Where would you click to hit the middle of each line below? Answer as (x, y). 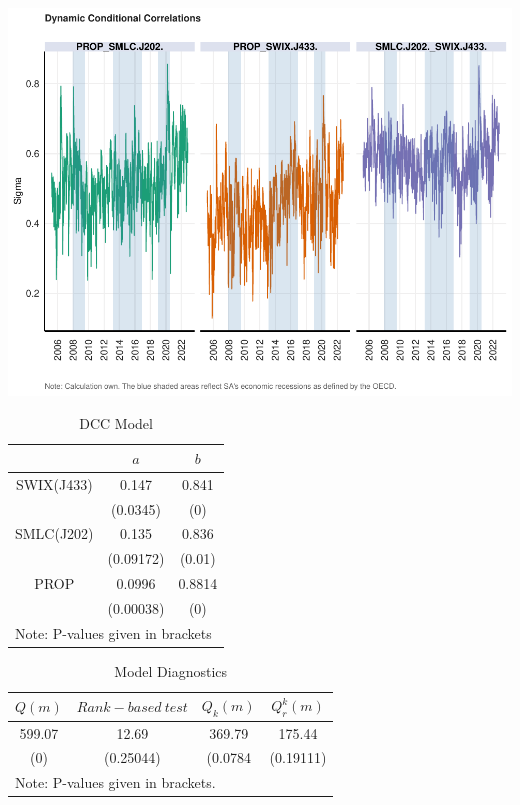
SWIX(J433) (54, 483)
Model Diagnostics (171, 670)
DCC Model (116, 423)
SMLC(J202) (54, 533)
